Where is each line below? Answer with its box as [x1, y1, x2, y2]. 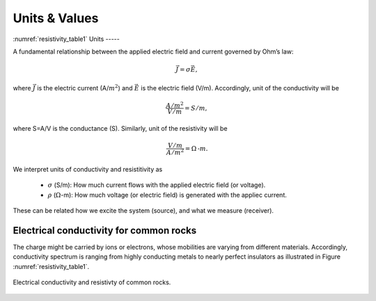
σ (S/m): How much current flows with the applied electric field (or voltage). [47, 181, 266, 189]
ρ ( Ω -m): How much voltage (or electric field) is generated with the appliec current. [47, 190, 287, 199]
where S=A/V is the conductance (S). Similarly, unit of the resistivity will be [13, 124, 228, 133]
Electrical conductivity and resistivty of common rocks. [13, 278, 171, 286]
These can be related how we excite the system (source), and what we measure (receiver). [13, 206, 274, 215]
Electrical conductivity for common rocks [13, 225, 197, 236]
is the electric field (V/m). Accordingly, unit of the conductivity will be [140, 83, 339, 92]
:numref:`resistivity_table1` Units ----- [13, 35, 120, 43]
